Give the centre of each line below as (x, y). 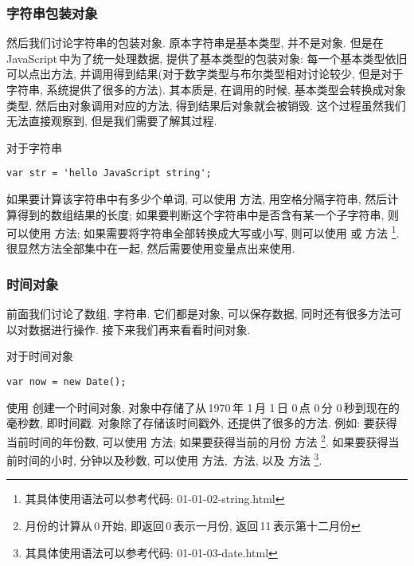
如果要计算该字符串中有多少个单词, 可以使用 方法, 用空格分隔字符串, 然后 (197, 199)
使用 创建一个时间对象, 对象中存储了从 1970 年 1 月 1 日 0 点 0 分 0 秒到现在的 (203, 407)
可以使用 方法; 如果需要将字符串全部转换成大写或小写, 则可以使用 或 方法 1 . (203, 232)
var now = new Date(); (66, 382)
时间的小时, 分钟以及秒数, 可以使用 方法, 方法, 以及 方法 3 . (170, 459)
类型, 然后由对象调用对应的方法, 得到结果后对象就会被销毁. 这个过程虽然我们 (206, 105)
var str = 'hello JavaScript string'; (109, 173)
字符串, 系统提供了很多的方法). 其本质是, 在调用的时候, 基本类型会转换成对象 (206, 89)
